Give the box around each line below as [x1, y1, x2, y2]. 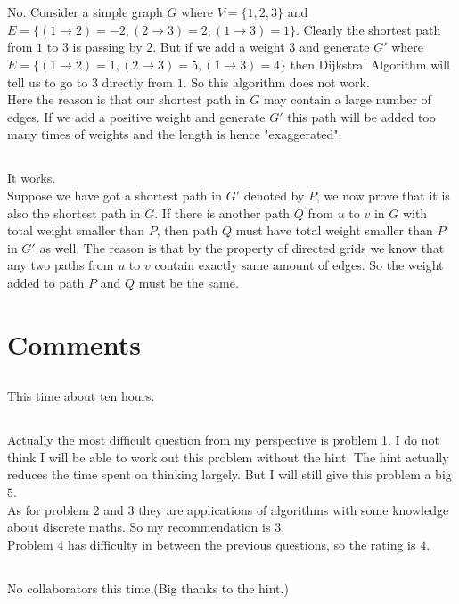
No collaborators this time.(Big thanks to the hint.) [7, 578, 289, 597]
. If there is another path [154, 203, 291, 222]
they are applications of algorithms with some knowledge [138, 500, 449, 518]
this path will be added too [287, 107, 436, 126]
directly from [102, 72, 174, 91]
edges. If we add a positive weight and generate [7, 107, 266, 126]
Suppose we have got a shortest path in [7, 185, 222, 204]
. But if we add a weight [152, 37, 285, 56]
